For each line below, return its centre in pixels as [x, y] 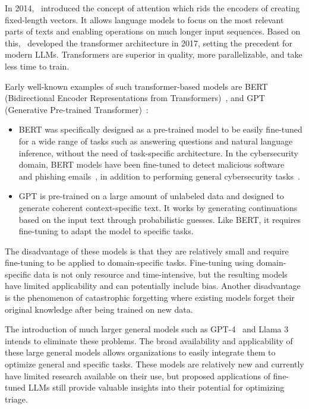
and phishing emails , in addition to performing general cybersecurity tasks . [159, 176]
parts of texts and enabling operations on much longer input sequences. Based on [153, 31]
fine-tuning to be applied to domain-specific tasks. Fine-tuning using [129, 262]
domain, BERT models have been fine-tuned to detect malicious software [152, 164]
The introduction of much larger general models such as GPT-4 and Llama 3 [147, 329]
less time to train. [37, 66]
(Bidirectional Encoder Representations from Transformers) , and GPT [135, 98]
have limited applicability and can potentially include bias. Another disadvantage [153, 286]
